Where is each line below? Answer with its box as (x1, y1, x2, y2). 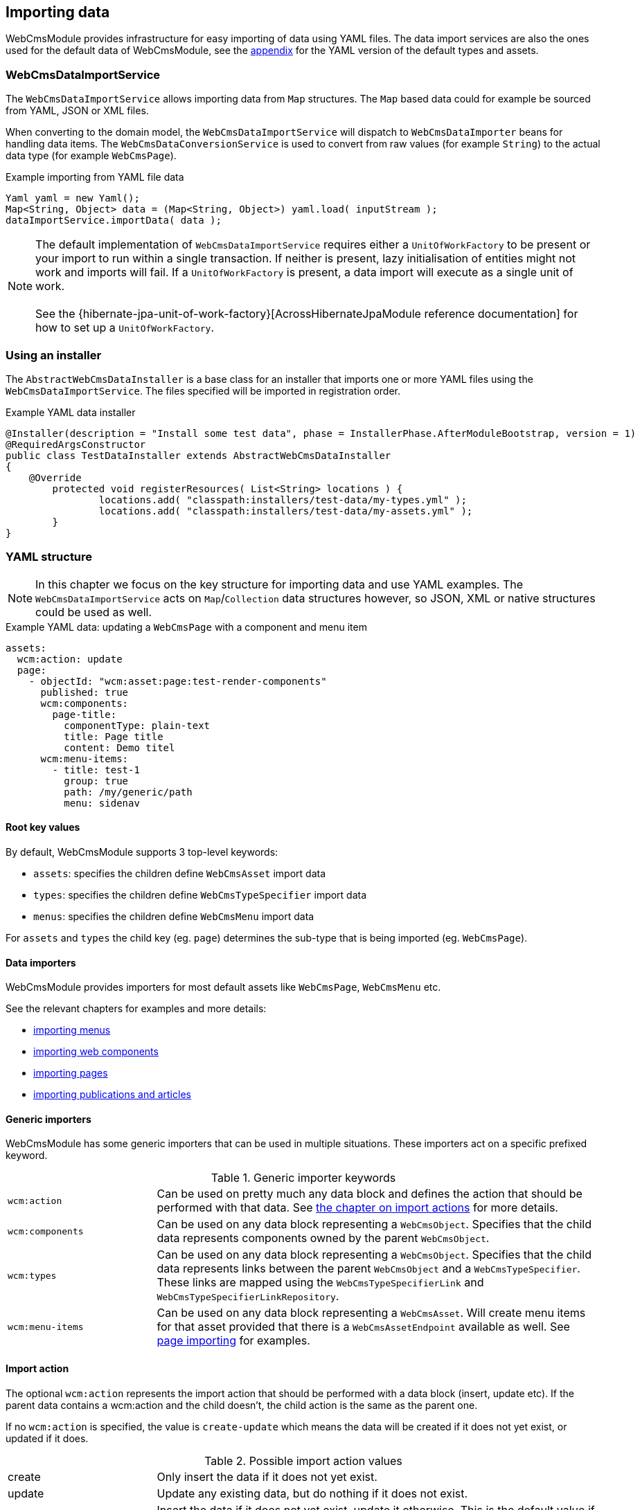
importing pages (33, 1067, 108, 1079)
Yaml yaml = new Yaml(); (6, 192, 140, 204)
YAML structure (6, 550, 93, 564)
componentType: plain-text (64, 719, 211, 731)
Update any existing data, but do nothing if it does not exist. (157, 1486, 468, 1500)
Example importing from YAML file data (6, 171, 184, 183)
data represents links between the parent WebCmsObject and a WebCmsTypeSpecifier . (157, 1261, 580, 1276)
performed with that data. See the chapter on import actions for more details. (157, 1201, 558, 1215)
